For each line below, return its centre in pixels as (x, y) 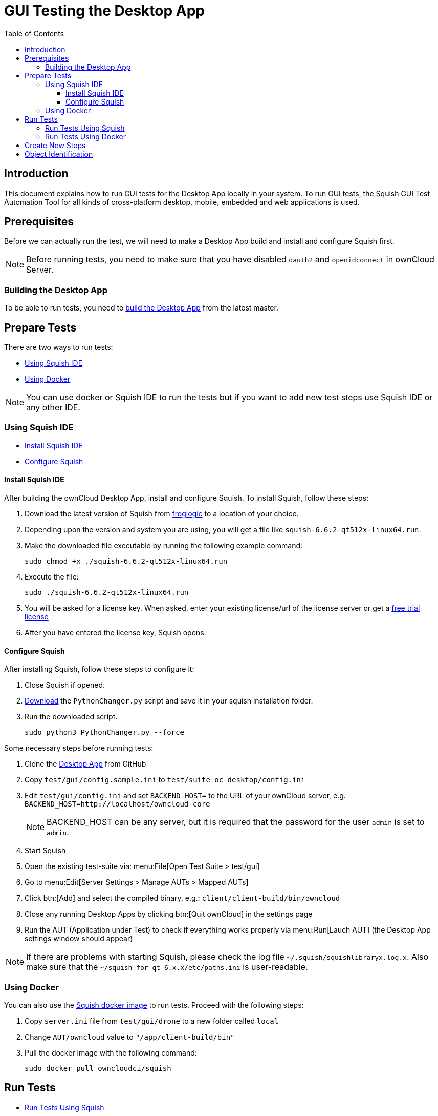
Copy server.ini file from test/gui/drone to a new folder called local (152, 1021)
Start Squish (45, 851)
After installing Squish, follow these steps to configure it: (99, 669)
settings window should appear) (79, 939)
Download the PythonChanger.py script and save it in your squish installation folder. (169, 701)
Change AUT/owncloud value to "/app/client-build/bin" (130, 1037)
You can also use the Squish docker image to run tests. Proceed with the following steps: (154, 1005)
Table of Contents (34, 33)
